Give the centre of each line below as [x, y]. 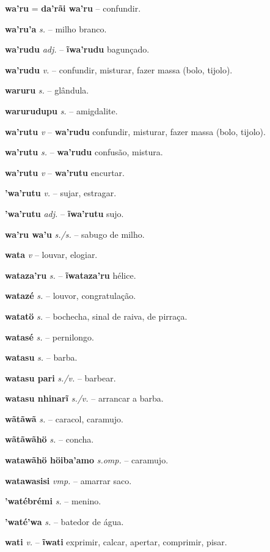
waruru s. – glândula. [47, 90]
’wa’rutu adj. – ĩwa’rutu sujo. [64, 213]
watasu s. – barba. [41, 357]
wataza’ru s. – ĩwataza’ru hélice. [71, 275]
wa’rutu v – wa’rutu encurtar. [65, 172]
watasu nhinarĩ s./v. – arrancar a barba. [84, 398]
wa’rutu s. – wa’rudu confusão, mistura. [84, 152]
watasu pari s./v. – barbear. [60, 377]
